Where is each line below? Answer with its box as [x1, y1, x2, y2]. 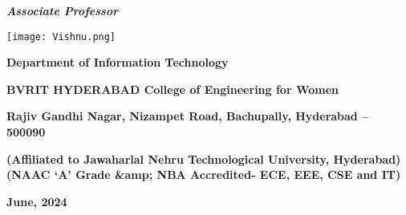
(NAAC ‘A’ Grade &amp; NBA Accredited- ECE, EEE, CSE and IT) [6, 166, 401, 183]
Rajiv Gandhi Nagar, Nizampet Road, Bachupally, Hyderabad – [6, 107, 369, 124]
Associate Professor [6, 2, 119, 18]
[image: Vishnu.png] [6, 30, 116, 43]
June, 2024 [6, 193, 67, 209]
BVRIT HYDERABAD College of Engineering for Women [6, 80, 339, 97]
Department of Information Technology [6, 54, 229, 71]
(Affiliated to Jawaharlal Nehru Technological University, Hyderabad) [6, 150, 401, 167]
